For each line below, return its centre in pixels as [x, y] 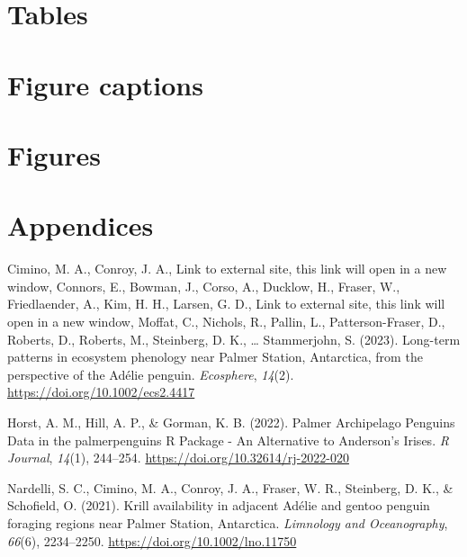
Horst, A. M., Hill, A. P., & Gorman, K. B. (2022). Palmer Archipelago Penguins [231, 422]
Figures [54, 154]
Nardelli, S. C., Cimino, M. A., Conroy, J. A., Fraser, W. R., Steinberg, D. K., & [230, 487]
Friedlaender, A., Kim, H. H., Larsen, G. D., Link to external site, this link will [226, 304]
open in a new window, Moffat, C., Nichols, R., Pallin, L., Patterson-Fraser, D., [226, 322]
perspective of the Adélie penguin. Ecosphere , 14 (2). [151, 374]
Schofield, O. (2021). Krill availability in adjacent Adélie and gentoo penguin [219, 505]
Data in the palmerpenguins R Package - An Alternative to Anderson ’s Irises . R [228, 440]
